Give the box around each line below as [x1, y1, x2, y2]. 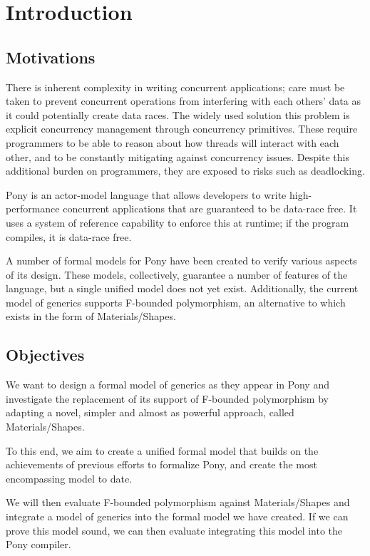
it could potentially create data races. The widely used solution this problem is [6, 107, 350, 122]
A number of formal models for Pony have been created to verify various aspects [6, 253, 357, 268]
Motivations [6, 46, 96, 68]
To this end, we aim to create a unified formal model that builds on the [6, 443, 319, 458]
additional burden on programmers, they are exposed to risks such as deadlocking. [6, 163, 365, 178]
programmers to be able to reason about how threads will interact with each [6, 135, 339, 150]
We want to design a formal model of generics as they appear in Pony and [6, 377, 329, 392]
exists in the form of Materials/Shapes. [6, 309, 176, 324]
